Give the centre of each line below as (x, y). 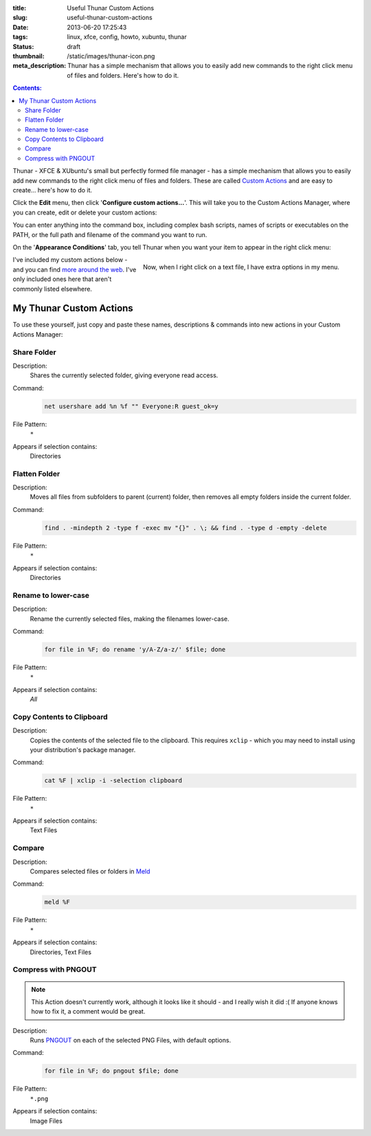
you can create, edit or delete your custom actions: (85, 212)
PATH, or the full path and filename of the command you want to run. (110, 234)
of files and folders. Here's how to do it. (123, 75)
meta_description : (40, 66)
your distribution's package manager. (83, 750)
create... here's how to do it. (53, 190)
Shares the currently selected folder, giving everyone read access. (124, 375)
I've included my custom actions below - (70, 260)
